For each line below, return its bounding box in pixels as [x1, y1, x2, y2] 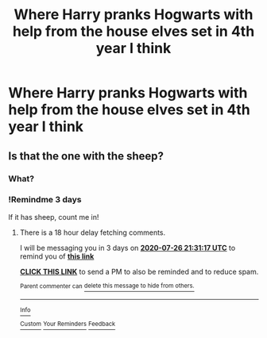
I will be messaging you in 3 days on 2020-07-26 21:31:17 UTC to [19, 243, 236, 252]
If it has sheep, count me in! [8, 212, 99, 221]
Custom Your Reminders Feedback [19, 320, 116, 328]
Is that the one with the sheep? [8, 149, 164, 163]
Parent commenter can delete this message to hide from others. [19, 282, 195, 290]
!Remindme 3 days [8, 194, 82, 205]
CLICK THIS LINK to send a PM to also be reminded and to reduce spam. [19, 267, 259, 276]
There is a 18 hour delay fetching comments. [19, 228, 166, 237]
